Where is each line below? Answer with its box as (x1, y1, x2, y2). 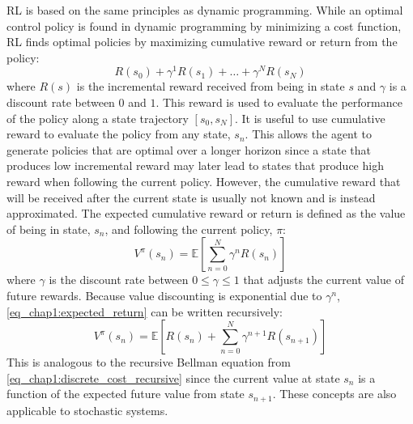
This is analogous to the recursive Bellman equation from (6, 354, 291, 371)
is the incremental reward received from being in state (76, 78, 345, 95)
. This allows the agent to (245, 125, 373, 142)
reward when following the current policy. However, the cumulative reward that (6, 173, 401, 190)
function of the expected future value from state (6, 385, 245, 402)
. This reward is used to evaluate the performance (155, 94, 402, 111)
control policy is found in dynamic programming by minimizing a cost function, (6, 17, 402, 34)
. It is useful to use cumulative (235, 109, 385, 126)
